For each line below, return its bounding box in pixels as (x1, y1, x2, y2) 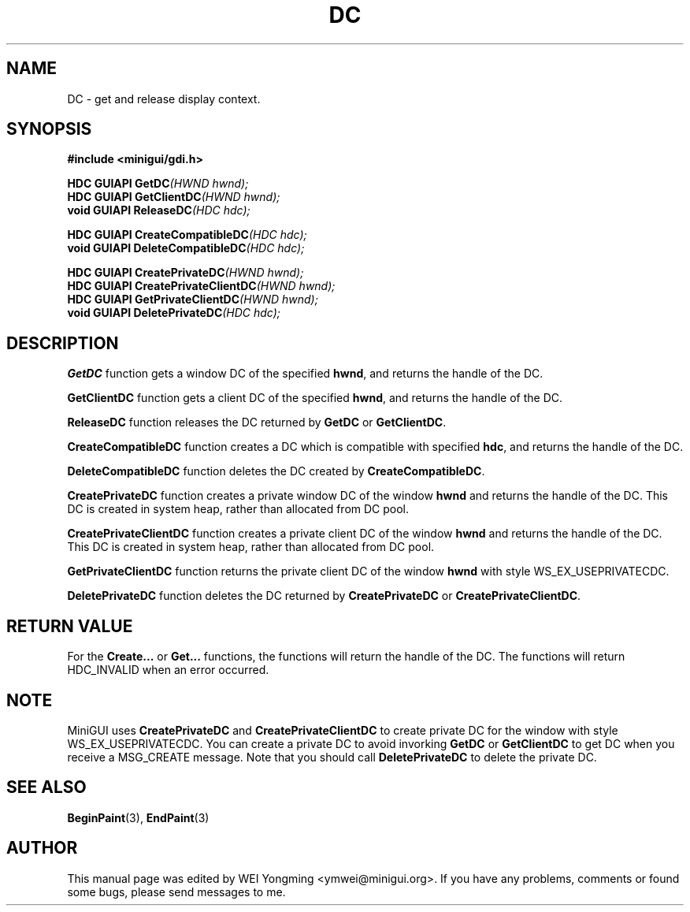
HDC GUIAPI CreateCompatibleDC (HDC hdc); (67, 228, 307, 242)
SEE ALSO (6, 777, 87, 798)
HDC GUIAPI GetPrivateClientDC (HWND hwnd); (67, 292, 318, 307)
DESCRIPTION (6, 333, 119, 353)
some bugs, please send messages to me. (67, 884, 286, 899)
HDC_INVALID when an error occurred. (67, 663, 269, 677)
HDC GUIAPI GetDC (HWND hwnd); (67, 177, 249, 191)
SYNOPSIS (6, 119, 92, 140)
